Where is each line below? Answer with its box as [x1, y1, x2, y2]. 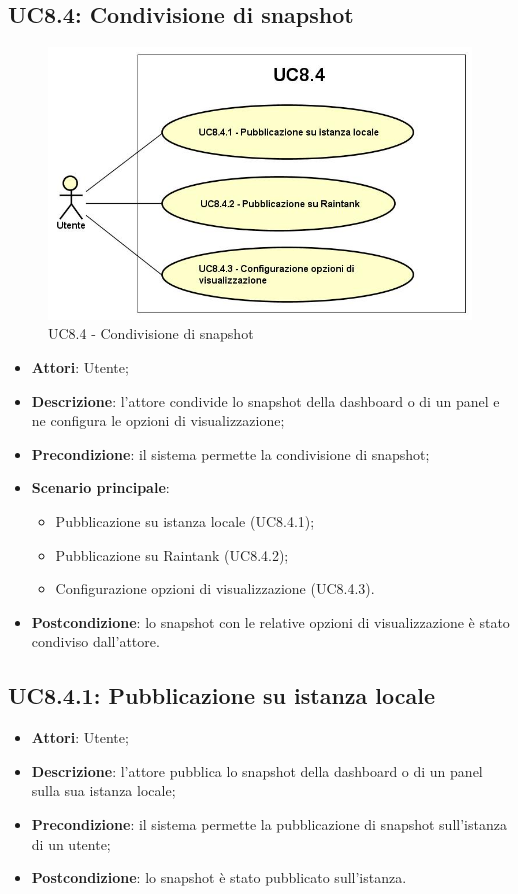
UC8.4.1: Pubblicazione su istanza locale [8, 680, 436, 711]
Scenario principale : [31, 477, 170, 498]
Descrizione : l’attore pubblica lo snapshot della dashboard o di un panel [31, 760, 483, 781]
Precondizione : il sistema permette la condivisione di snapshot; [31, 443, 430, 464]
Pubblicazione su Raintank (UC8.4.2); [55, 544, 289, 565]
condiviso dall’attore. [31, 631, 160, 652]
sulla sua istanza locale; [31, 780, 176, 801]
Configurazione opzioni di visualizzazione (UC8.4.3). [55, 578, 375, 599]
